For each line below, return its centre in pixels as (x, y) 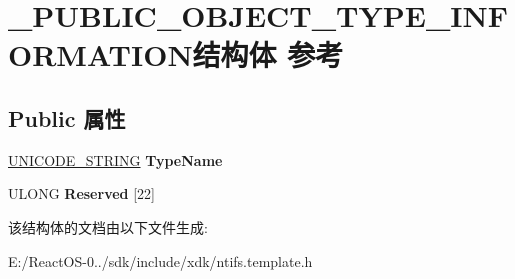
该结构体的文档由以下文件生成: (108, 226)
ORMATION (100, 54)
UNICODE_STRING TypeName (115, 159)
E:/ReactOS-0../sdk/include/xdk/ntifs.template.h (160, 260)
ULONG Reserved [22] (81, 193)
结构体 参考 (268, 54)
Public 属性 (67, 117)
